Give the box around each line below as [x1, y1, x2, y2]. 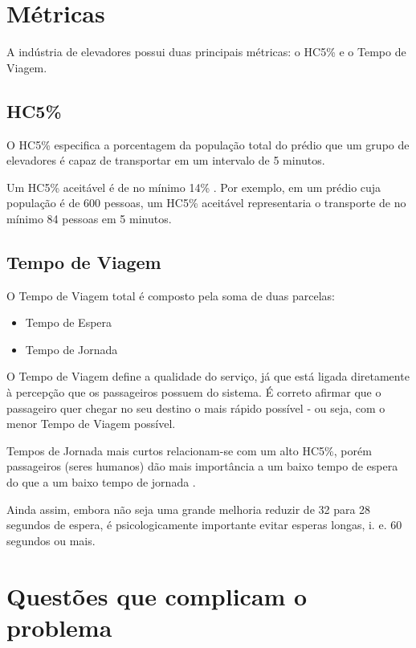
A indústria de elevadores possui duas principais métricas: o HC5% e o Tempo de [6, 43, 406, 60]
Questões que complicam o [6, 579, 308, 612]
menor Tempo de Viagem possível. [6, 415, 176, 432]
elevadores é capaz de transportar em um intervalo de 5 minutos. [6, 152, 325, 169]
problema [6, 610, 112, 643]
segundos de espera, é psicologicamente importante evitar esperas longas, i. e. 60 [6, 516, 402, 533]
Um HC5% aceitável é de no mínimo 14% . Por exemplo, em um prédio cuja [6, 178, 381, 195]
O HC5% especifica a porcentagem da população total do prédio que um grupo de [6, 136, 410, 153]
